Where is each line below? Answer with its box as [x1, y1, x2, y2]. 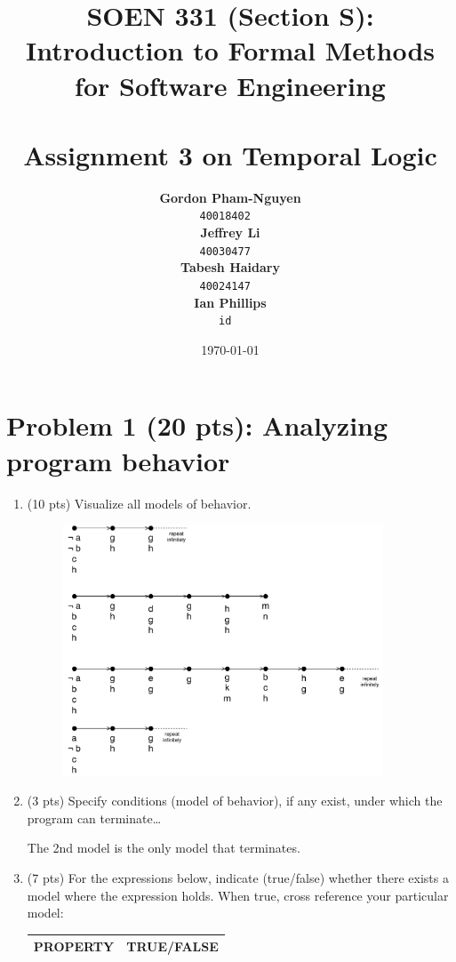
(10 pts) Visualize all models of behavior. [27, 493, 252, 512]
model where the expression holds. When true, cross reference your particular [27, 886, 449, 904]
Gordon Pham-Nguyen [159, 188, 301, 206]
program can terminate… [27, 808, 162, 827]
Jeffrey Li [200, 223, 260, 242]
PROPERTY [33, 937, 115, 956]
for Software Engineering [75, 67, 386, 103]
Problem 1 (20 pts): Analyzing [6, 407, 388, 444]
